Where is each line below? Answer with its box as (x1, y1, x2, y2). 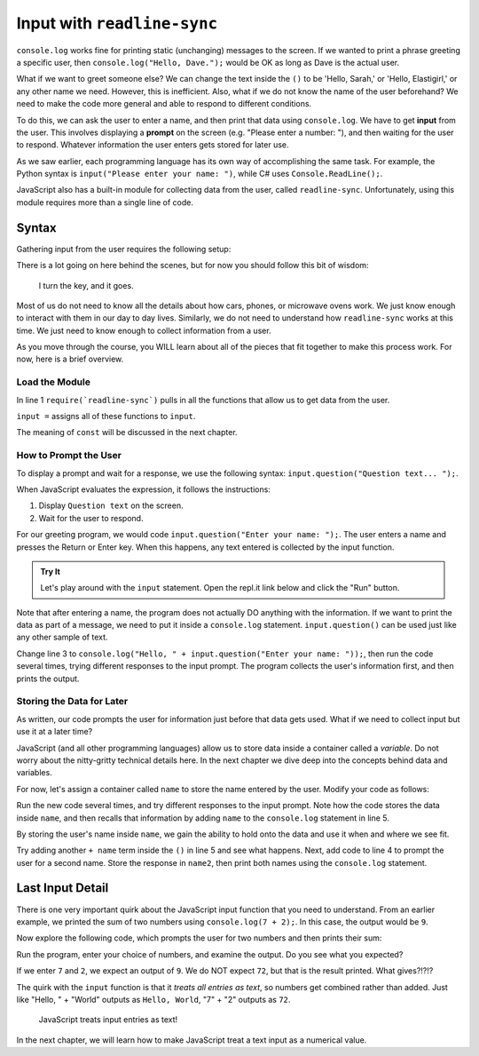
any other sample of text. (16, 631, 108, 643)
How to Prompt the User (16, 449, 122, 462)
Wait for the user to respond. (38, 512, 144, 523)
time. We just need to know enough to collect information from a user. (16, 325, 271, 336)
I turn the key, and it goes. (38, 280, 134, 290)
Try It (40, 566, 61, 576)
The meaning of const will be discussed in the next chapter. (16, 427, 239, 438)
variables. (16, 767, 52, 778)
